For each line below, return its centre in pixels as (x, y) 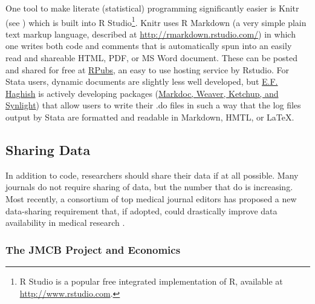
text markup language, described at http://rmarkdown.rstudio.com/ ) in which (151, 34)
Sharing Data (48, 149)
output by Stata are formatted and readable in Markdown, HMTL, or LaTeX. (150, 117)
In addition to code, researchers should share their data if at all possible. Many (152, 175)
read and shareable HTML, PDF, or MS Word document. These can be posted (152, 58)
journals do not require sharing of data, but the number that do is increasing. (149, 187)
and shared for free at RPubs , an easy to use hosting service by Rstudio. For (147, 69)
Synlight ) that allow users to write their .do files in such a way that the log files (153, 105)
